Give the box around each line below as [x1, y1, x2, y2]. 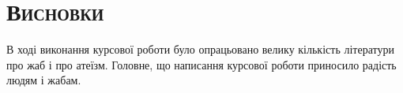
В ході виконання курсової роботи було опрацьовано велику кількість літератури [6, 41, 394, 58]
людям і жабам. [6, 72, 81, 88]
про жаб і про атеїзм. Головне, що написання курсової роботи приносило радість [6, 56, 397, 73]
